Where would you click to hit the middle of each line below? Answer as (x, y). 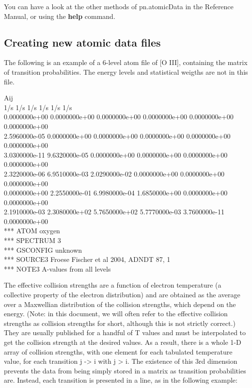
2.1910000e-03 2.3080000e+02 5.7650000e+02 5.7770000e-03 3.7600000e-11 (114, 212)
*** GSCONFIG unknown (43, 250)
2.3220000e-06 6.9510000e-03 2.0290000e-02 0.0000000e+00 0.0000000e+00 (114, 173)
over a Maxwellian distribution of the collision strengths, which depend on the (120, 304)
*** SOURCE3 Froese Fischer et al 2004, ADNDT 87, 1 (87, 259)
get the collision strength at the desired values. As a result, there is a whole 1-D (123, 342)
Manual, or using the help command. (60, 16)
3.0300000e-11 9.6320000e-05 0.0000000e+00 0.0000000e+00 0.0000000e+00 (116, 154)
